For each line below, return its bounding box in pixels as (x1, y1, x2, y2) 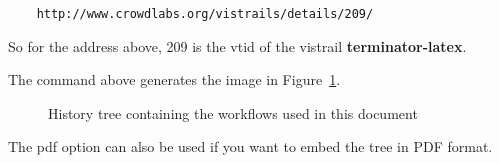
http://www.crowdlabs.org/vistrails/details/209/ (36, 7, 374, 21)
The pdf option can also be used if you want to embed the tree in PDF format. (8, 136, 493, 157)
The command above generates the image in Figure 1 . (8, 69, 341, 90)
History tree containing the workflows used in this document (48, 102, 418, 123)
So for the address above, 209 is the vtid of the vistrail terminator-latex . (8, 35, 467, 56)
